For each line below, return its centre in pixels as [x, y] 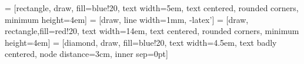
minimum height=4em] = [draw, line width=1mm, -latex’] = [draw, [127, 19]
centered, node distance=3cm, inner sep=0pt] [86, 54]
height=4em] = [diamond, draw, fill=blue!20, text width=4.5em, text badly [141, 42]
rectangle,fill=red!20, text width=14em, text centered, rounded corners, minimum [152, 31]
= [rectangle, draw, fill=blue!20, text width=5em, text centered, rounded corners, [152, 8]
